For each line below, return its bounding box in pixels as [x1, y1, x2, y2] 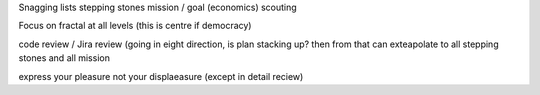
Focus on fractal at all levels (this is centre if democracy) [18, 20, 252, 32]
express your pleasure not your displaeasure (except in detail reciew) [18, 70, 304, 82]
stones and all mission [18, 52, 110, 64]
